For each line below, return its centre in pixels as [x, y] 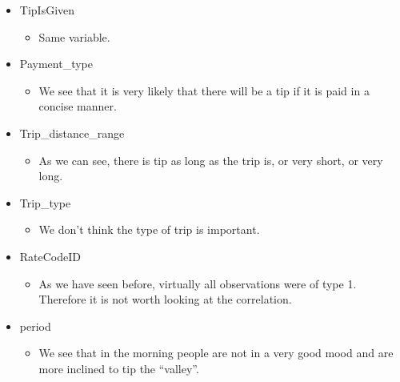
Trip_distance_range [72, 133]
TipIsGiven [47, 10]
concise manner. [78, 106]
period [35, 326]
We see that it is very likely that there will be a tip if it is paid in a [204, 90]
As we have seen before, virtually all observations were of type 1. [198, 283]
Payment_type [56, 64]
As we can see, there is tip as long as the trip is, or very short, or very [211, 160]
